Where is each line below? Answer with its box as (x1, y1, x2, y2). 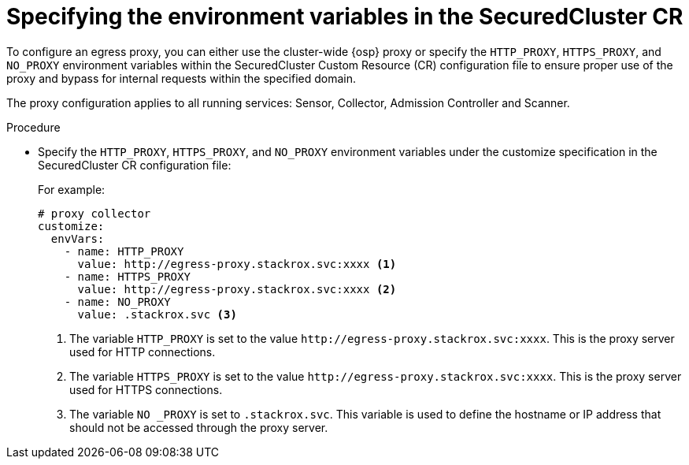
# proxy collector (38, 206, 151, 220)
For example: (38, 182, 106, 196)
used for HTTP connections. (69, 344, 216, 359)
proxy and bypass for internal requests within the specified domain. (6, 71, 357, 85)
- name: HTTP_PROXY (64, 244, 184, 258)
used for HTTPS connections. (69, 382, 223, 396)
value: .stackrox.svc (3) (77, 307, 237, 321)
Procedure (6, 120, 61, 134)
